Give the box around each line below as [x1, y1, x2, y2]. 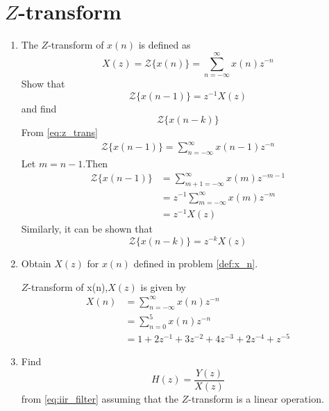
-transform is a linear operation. [188, 391, 324, 405]
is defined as [138, 37, 191, 52]
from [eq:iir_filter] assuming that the [21, 391, 179, 405]
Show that [21, 76, 65, 90]
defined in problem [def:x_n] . [133, 256, 258, 271]
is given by [140, 279, 186, 294]
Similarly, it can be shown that [21, 221, 153, 236]
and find [21, 101, 57, 115]
